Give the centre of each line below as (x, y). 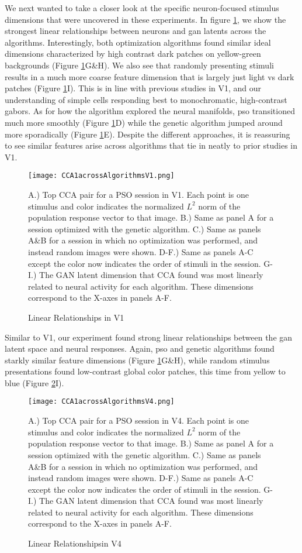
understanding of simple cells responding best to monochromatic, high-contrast (146, 99)
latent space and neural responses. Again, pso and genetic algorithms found (140, 348)
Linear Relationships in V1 (76, 317)
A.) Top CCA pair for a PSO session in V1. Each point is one (138, 194)
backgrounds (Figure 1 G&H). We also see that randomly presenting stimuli (139, 65)
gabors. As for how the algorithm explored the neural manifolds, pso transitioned (150, 111)
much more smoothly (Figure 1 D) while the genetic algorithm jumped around (144, 122)
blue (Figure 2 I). (34, 382)
